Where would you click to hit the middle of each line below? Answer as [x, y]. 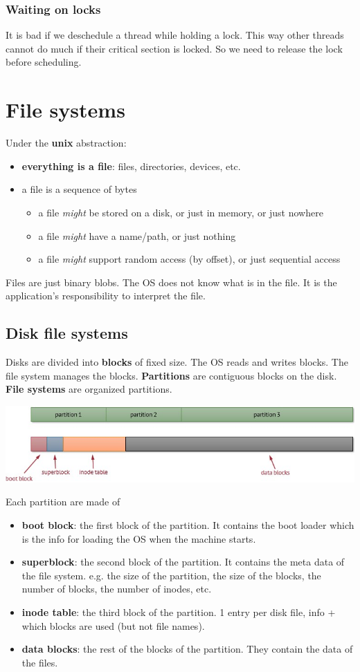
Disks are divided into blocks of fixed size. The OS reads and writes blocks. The [177, 362]
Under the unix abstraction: [66, 143]
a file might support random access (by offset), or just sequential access [189, 259]
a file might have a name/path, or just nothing [137, 235]
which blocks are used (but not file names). [113, 625]
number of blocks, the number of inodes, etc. [117, 589]
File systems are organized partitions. [89, 389]
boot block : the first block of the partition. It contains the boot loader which [188, 524]
